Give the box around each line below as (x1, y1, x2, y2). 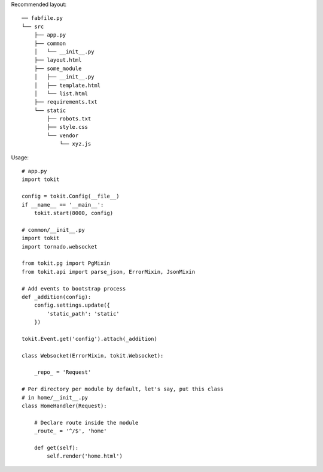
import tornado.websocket (22, 243, 98, 250)
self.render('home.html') (47, 453, 123, 459)
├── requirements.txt (33, 99, 98, 105)
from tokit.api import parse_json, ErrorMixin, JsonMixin (22, 268, 196, 275)
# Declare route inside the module (33, 419, 139, 426)
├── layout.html (33, 57, 82, 63)
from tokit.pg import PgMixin (22, 260, 111, 267)
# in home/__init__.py (22, 394, 89, 401)
